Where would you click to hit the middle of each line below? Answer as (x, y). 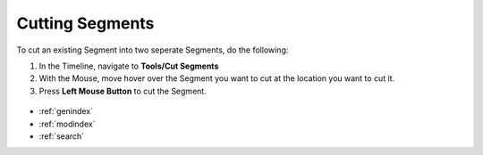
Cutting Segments (85, 23)
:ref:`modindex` (67, 124)
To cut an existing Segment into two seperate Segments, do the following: (153, 50)
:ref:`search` (62, 136)
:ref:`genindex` (66, 111)
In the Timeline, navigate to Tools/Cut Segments (129, 66)
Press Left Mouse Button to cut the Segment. (123, 91)
